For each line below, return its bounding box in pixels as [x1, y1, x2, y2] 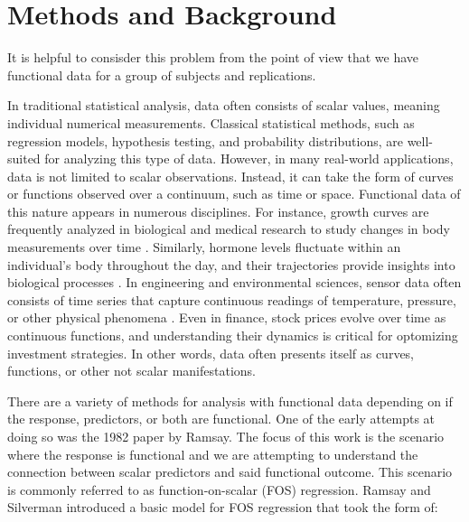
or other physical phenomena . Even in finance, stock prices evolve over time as [7, 308, 446, 327]
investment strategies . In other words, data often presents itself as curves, [7, 343, 415, 362]
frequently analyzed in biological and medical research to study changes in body [7, 219, 450, 238]
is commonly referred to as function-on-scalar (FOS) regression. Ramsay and [7, 480, 431, 499]
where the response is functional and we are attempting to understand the [7, 444, 418, 463]
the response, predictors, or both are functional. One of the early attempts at [7, 409, 436, 428]
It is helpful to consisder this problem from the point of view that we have [7, 48, 419, 67]
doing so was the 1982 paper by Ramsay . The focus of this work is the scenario [7, 427, 445, 445]
